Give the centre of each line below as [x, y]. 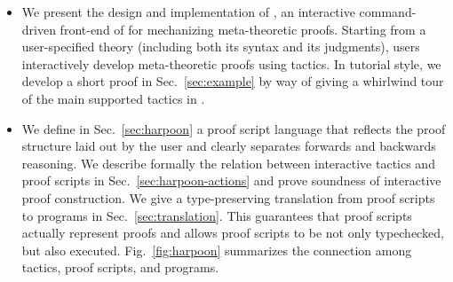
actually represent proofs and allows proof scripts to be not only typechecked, [233, 233]
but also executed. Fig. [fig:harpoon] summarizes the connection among [217, 250]
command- [388, 12]
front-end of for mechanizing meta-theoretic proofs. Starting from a [243, 29]
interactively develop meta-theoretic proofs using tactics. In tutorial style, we [231, 63]
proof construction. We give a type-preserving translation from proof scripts [228, 197]
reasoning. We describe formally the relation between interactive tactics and [228, 163]
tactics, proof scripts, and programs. [120, 267]
